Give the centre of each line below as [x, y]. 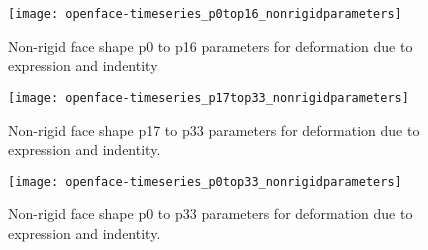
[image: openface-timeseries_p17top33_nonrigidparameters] [208, 97]
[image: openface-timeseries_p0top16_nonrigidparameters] [205, 14]
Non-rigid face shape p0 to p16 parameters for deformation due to [210, 45]
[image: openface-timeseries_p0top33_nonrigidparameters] [205, 181]
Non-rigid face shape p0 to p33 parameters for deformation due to [210, 213]
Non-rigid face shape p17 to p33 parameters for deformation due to [214, 129]
